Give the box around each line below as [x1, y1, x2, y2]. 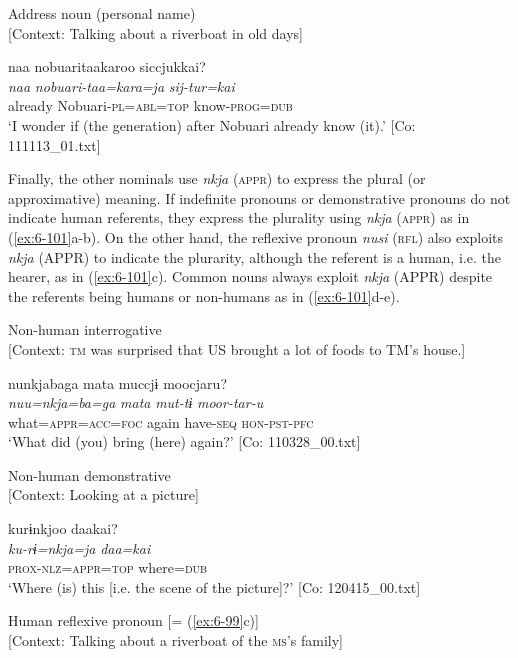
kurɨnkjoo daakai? [8, 518, 118, 539]
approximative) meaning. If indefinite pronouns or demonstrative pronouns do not [8, 187, 511, 208]
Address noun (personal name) [8, 3, 196, 23]
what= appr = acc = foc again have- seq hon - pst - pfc [8, 411, 314, 432]
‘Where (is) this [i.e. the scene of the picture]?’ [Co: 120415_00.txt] [8, 576, 421, 597]
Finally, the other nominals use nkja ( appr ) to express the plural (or [8, 168, 426, 189]
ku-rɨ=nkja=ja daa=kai [8, 537, 151, 558]
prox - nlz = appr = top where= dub [8, 557, 208, 578]
